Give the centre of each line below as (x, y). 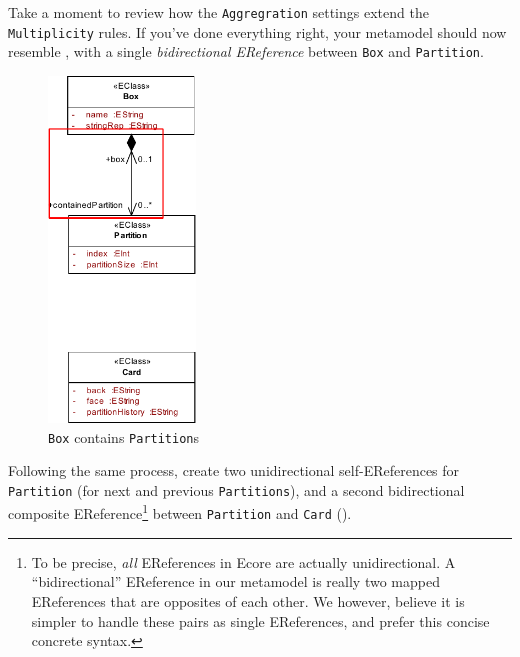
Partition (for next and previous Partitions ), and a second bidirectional (236, 489)
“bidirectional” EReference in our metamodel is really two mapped (235, 581)
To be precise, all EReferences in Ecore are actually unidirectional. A (243, 561)
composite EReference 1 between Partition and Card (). (180, 512)
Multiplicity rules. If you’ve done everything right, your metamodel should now (257, 31)
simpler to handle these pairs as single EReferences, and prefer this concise (260, 620)
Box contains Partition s (124, 436)
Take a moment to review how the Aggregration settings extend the (218, 12)
